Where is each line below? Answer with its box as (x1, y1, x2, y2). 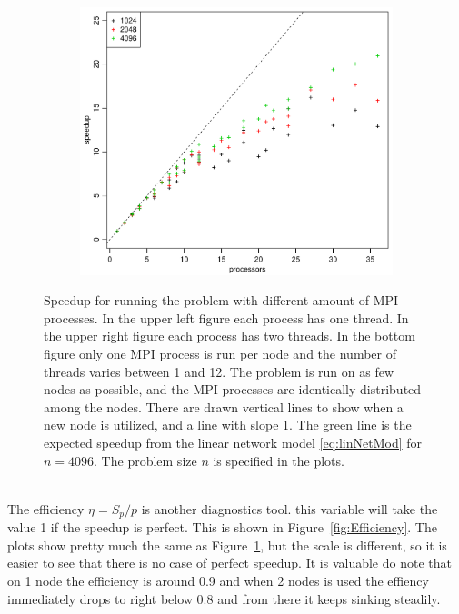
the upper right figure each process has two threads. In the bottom (44, 326, 415, 345)
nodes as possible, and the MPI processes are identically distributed (44, 380, 422, 399)
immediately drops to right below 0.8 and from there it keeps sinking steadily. (7, 589, 441, 608)
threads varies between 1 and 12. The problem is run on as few (44, 361, 394, 381)
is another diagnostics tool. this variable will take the (141, 499, 438, 518)
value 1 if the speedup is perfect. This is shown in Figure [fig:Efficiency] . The (7, 518, 437, 537)
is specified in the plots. (213, 451, 344, 470)
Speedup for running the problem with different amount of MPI (44, 291, 399, 310)
